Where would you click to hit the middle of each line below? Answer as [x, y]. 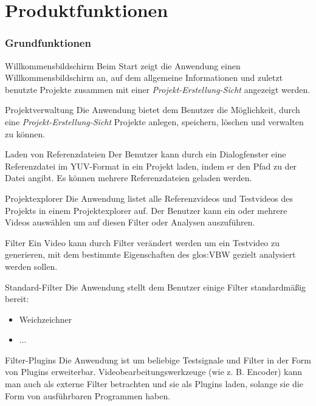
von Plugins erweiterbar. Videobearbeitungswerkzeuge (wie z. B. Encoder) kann [154, 372]
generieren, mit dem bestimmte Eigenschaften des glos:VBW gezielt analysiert [150, 254]
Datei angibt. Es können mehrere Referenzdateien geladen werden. [129, 178]
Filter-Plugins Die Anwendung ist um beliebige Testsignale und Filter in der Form [158, 360]
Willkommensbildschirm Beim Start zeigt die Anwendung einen [123, 65]
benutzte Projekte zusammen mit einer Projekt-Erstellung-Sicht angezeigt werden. [158, 89]
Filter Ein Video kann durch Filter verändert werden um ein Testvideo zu [143, 242]
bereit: [17, 299]
